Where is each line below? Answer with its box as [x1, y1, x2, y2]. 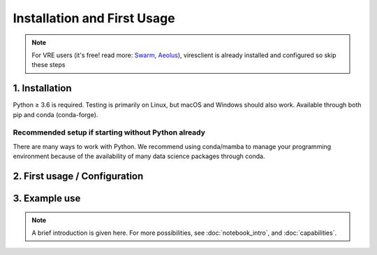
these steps [31, 61, 66, 69]
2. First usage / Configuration [13, 170, 144, 182]
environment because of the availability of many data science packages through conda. [13, 152, 265, 160]
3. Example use [13, 192, 81, 204]
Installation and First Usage [13, 10, 175, 26]
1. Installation [13, 82, 73, 94]
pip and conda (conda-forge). [13, 110, 98, 118]
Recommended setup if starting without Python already [13, 127, 206, 137]
